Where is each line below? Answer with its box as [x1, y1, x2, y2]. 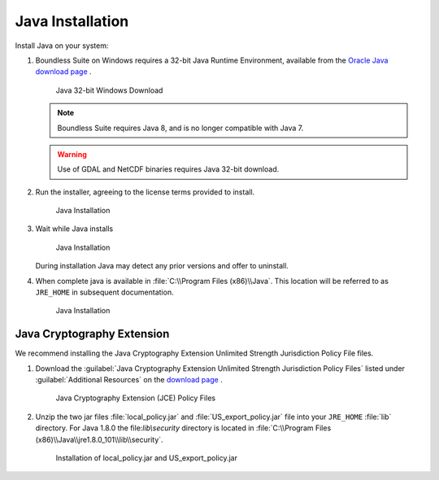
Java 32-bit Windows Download [55, 85, 163, 95]
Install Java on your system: [15, 41, 109, 50]
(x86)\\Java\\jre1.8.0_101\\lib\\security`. [35, 434, 163, 444]
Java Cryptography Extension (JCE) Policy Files [55, 393, 215, 403]
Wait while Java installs [35, 224, 114, 233]
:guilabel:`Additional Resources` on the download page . [35, 375, 223, 385]
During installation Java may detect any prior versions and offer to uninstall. [35, 261, 289, 271]
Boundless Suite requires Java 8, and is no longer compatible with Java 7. [57, 123, 304, 133]
